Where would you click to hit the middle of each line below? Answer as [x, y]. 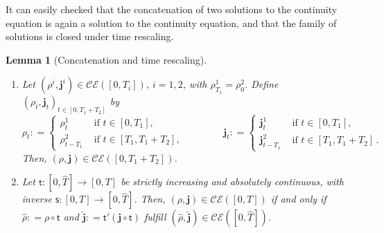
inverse [37, 199]
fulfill [155, 217]
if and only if [298, 199]
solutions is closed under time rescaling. [90, 36]
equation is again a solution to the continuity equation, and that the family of [171, 22]
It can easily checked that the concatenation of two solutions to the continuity [172, 9]
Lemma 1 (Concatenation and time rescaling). [106, 59]
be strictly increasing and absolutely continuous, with [232, 181]
